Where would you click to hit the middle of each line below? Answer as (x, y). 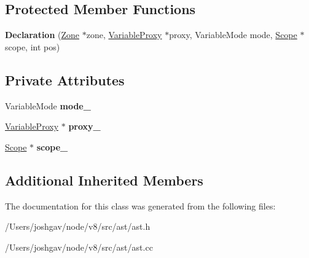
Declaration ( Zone (42, 35)
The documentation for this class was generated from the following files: (140, 205)
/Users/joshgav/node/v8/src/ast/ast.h (78, 226)
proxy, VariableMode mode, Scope (233, 35)
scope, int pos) (33, 46)
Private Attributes (65, 80)
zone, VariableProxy (124, 35)
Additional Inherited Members (104, 180)
